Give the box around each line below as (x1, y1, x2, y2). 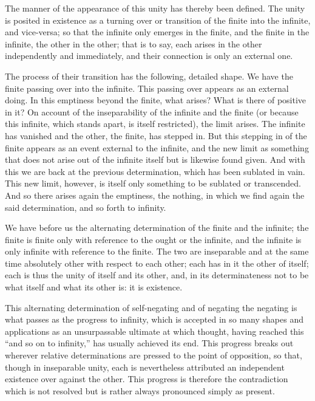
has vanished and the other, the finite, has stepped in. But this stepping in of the (5, 129, 307, 142)
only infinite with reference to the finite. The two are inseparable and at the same (5, 245, 309, 258)
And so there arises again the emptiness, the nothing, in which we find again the (5, 188, 305, 201)
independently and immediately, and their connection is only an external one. (5, 49, 293, 62)
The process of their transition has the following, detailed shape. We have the (5, 69, 293, 82)
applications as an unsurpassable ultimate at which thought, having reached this (5, 324, 304, 337)
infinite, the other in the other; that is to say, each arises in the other (5, 37, 262, 50)
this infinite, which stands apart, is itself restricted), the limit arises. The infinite (5, 117, 305, 130)
